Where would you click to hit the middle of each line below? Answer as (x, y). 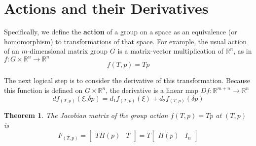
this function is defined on (43, 90)
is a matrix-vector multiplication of (170, 51)
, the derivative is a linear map (152, 90)
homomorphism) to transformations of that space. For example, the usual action (125, 41)
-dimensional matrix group (68, 51)
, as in (243, 51)
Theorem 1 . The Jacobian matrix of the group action (86, 115)
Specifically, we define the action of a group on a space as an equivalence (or (121, 32)
